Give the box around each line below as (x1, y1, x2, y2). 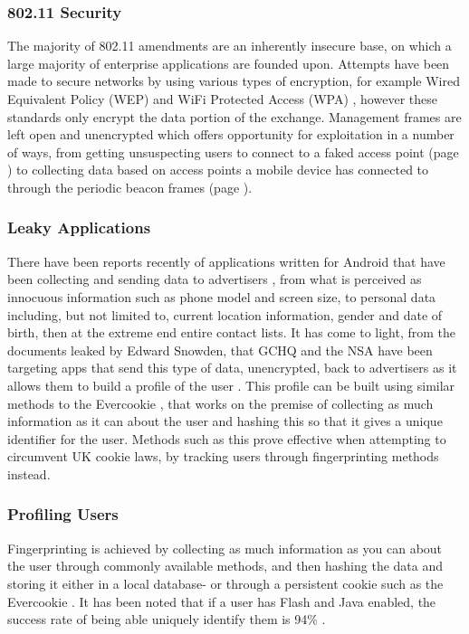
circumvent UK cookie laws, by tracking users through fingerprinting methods (7, 447, 439, 466)
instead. (7, 464, 51, 483)
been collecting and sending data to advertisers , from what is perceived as (7, 270, 422, 289)
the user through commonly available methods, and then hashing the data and (7, 556, 444, 575)
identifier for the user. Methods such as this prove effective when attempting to (7, 429, 446, 448)
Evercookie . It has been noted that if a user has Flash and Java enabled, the (7, 591, 436, 610)
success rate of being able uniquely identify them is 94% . (7, 610, 326, 629)
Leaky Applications (7, 216, 151, 239)
